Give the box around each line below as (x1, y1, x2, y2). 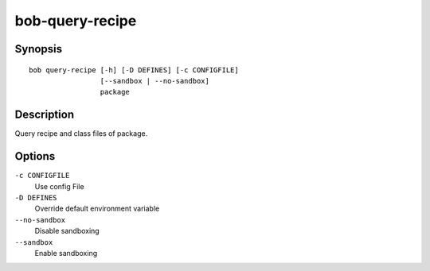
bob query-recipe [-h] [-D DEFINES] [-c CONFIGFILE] (29, 65, 239, 75)
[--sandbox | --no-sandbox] (100, 76, 210, 85)
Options (14, 149, 56, 163)
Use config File (34, 181, 84, 191)
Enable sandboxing (34, 248, 98, 257)
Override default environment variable (34, 203, 160, 214)
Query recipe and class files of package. (14, 129, 148, 138)
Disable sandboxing (34, 226, 100, 236)
